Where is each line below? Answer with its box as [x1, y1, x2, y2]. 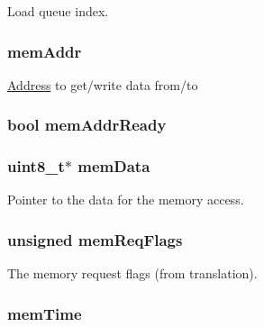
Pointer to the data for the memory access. [7, 190, 244, 209]
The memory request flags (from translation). [7, 264, 258, 283]
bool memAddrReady [7, 114, 167, 136]
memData [77, 155, 150, 177]
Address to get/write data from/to [7, 75, 198, 94]
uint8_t [7, 155, 65, 177]
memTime [7, 302, 82, 324]
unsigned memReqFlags [7, 228, 183, 250]
